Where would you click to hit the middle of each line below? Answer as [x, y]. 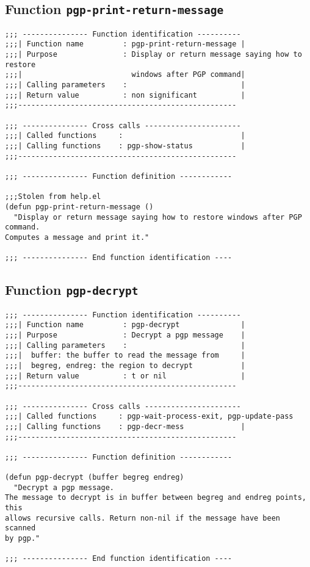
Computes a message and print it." [77, 237]
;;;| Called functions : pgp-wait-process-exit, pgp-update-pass [149, 417]
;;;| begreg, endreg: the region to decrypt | [125, 365]
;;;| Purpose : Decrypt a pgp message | [125, 335]
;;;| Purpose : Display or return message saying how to [153, 55]
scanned [20, 528]
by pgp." [23, 539]
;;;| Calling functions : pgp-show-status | [125, 146]
